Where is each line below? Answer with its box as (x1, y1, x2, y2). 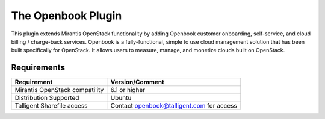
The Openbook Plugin (11, 9, 122, 22)
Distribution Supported (14, 94, 79, 102)
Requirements (11, 63, 66, 73)
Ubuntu (110, 94, 132, 102)
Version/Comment (110, 78, 165, 87)
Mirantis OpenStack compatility (14, 86, 104, 94)
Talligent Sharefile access (14, 102, 88, 110)
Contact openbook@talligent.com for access (110, 102, 237, 110)
